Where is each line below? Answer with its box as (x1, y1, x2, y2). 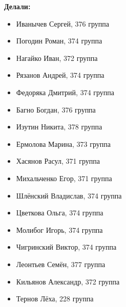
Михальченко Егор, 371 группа (16, 172, 112, 183)
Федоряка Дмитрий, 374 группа (16, 86, 115, 97)
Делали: (4, 1, 31, 11)
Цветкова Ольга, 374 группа (16, 207, 103, 218)
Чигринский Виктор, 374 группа (16, 242, 117, 252)
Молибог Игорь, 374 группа (16, 224, 103, 235)
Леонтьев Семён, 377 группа (16, 258, 106, 269)
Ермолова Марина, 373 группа (16, 138, 111, 149)
